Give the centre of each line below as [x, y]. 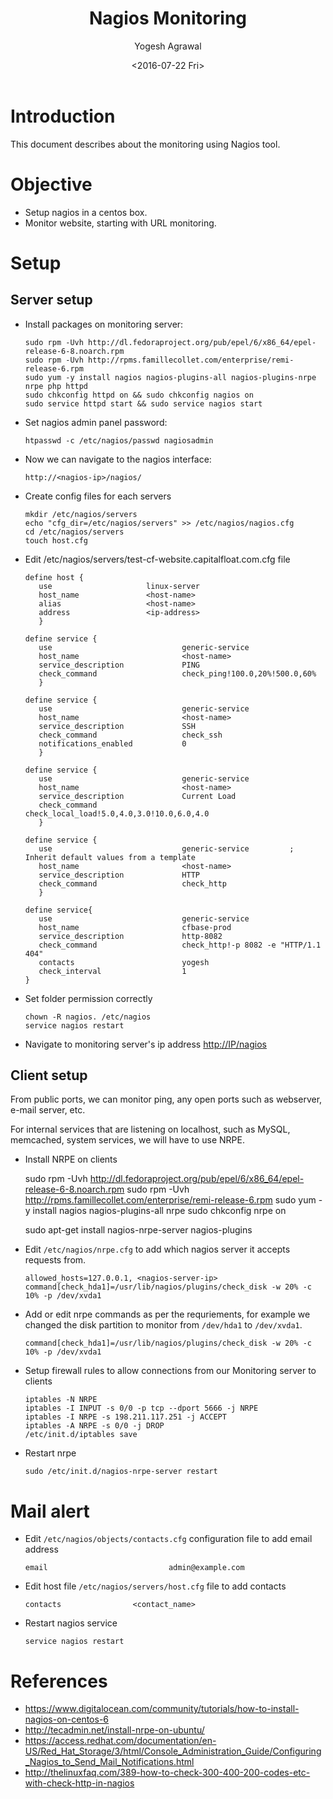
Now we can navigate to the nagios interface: [118, 459]
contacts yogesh [124, 962]
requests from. [55, 1260]
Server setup [51, 300]
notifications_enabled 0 [112, 743]
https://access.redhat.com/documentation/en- [120, 1741]
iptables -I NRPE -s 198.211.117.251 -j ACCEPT [125, 1417]
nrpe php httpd [56, 386]
